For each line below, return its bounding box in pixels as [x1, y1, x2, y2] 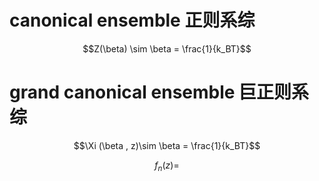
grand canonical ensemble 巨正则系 [9, 81, 310, 104]
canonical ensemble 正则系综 [9, 9, 256, 32]
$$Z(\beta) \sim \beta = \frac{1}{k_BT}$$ [82, 42, 252, 55]
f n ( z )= [154, 159, 180, 173]
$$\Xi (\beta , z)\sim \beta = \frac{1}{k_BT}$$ [73, 139, 261, 151]
